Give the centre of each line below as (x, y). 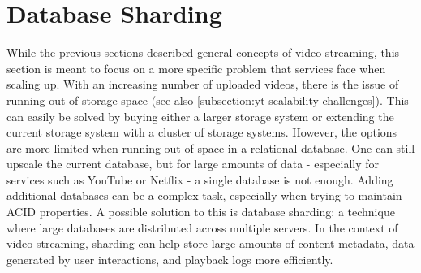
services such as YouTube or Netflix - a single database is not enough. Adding (200, 179)
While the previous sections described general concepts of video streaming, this (203, 52)
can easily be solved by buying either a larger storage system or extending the (200, 116)
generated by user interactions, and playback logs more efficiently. (170, 259)
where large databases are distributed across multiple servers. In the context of (202, 227)
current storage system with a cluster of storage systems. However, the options (202, 132)
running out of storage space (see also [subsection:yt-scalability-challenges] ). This (208, 100)
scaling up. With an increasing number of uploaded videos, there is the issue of (203, 84)
